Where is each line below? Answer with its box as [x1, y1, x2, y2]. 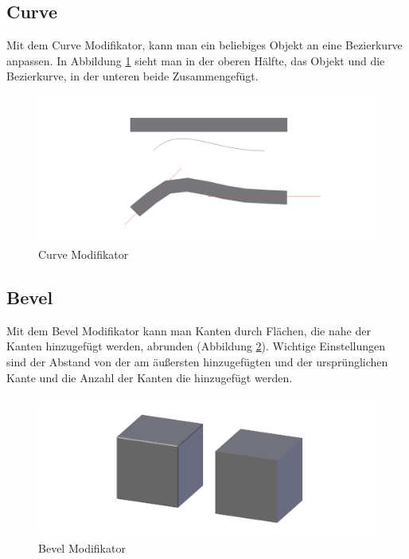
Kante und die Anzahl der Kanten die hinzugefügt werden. [6, 369, 293, 385]
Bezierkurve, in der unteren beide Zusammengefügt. [6, 68, 259, 84]
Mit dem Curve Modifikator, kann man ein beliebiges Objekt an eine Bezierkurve [6, 37, 403, 53]
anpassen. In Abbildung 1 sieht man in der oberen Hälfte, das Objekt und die [6, 52, 385, 68]
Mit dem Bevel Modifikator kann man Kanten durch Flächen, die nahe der [6, 322, 371, 338]
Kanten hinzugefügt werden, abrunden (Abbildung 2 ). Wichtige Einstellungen [6, 338, 386, 354]
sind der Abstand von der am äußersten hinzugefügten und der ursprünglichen [6, 354, 388, 370]
